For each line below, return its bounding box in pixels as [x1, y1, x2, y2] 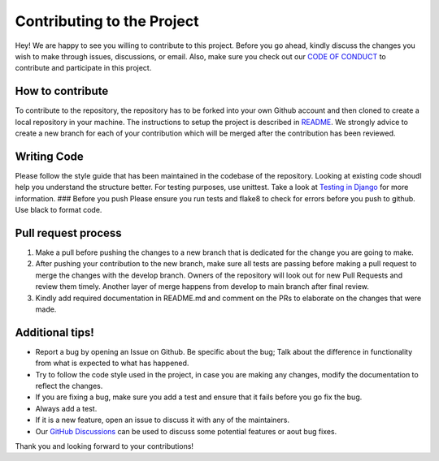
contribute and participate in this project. [15, 63, 152, 73]
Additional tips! [15, 325, 95, 339]
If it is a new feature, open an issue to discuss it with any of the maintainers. [35, 415, 290, 425]
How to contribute [15, 84, 109, 98]
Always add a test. [35, 403, 98, 413]
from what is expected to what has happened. [35, 358, 189, 368]
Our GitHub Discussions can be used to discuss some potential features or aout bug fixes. [35, 426, 337, 436]
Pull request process [15, 226, 122, 239]
